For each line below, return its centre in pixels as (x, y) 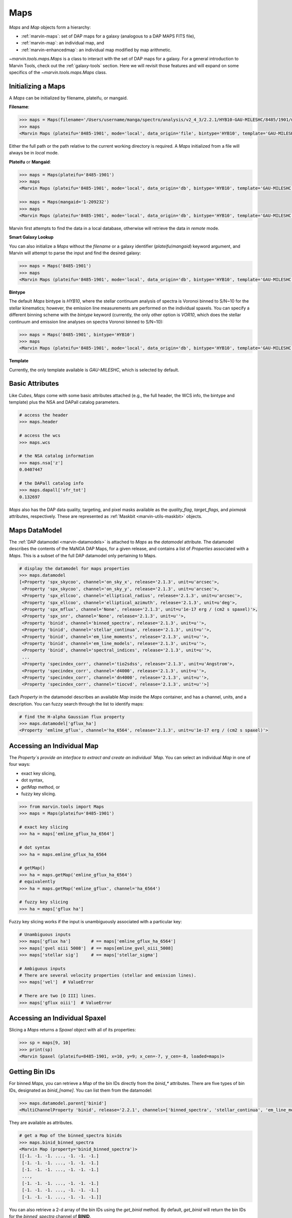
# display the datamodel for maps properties (74, 568)
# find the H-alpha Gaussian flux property (72, 717)
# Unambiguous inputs (45, 934)
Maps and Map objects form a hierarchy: (50, 27)
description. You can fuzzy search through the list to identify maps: (76, 704)
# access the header (44, 415)
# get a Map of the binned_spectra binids (71, 1136)
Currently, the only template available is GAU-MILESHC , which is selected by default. (94, 370)
